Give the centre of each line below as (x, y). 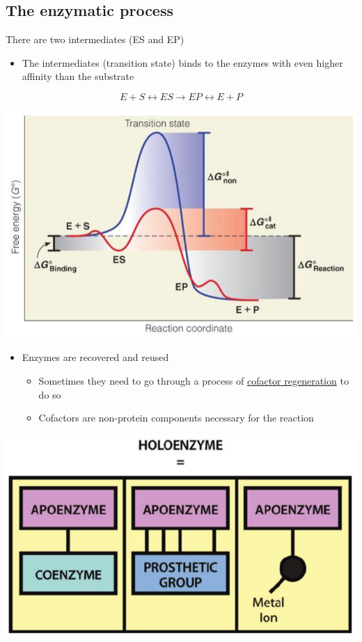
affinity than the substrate (78, 76)
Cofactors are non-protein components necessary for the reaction (176, 418)
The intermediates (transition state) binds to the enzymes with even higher (182, 62)
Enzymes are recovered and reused (95, 357)
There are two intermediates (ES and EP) (95, 39)
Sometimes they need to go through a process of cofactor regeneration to (194, 380)
